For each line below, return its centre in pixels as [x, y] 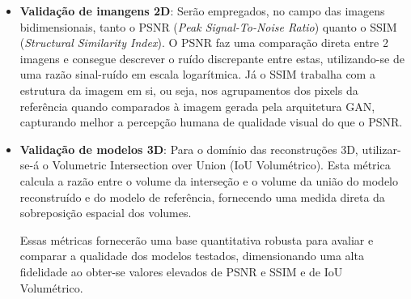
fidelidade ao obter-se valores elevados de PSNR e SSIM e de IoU [181, 271]
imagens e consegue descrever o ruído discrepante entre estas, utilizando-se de [212, 58]
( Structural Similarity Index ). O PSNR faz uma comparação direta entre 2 [204, 43]
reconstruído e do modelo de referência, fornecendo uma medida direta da [202, 196]
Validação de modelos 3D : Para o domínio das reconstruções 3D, [189, 149]
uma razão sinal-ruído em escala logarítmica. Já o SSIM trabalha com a [197, 74]
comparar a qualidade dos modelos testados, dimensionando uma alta [192, 256]
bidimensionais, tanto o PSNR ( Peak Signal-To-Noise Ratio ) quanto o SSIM [208, 26]
